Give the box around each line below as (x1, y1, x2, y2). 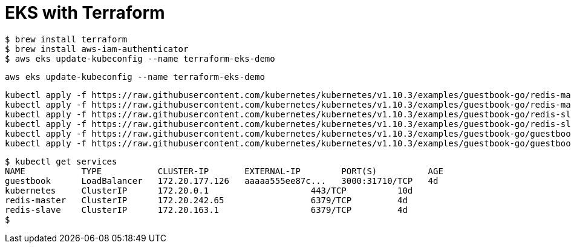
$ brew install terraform (5, 34, 128, 44)
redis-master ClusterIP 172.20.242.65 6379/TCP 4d (5, 195, 408, 205)
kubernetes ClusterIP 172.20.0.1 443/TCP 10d (5, 185, 413, 195)
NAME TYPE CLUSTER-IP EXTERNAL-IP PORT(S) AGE (5, 166, 443, 176)
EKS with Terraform (5, 2, 165, 23)
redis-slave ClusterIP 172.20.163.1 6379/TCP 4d (5, 204, 408, 215)
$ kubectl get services (5, 156, 117, 166)
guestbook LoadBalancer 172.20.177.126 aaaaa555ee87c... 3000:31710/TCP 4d (5, 175, 439, 186)
